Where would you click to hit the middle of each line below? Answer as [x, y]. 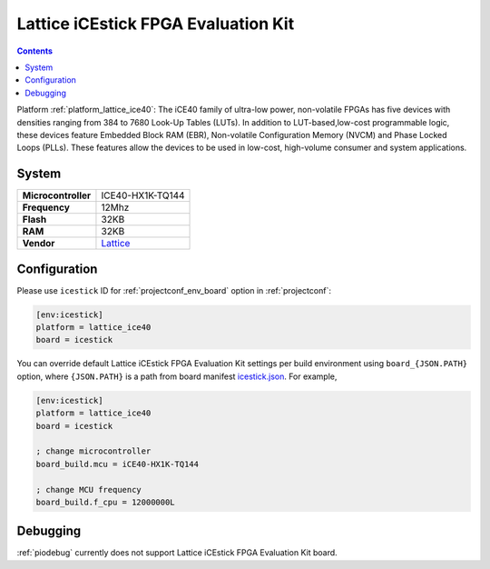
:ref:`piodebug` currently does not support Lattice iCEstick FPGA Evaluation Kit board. [177, 553]
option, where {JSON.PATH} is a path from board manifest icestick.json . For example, [177, 376]
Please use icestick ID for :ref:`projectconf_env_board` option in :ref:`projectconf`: [174, 290]
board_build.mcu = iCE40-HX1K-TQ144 [118, 464]
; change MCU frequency [89, 489]
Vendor [39, 244]
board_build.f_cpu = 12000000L [106, 502]
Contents [35, 51]
